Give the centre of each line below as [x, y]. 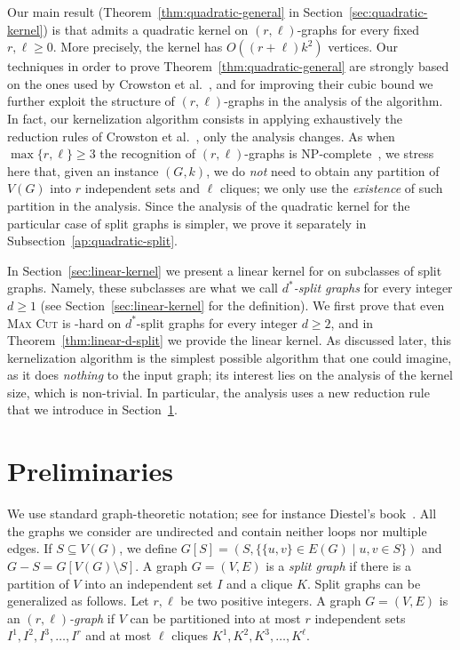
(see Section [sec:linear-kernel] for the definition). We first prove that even [242, 305]
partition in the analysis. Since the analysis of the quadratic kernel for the [209, 205]
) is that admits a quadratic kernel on [146, 29]
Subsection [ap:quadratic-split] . [92, 241]
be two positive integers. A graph [271, 601]
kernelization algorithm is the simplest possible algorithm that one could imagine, [230, 357]
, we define [148, 548]
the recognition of [148, 153]
